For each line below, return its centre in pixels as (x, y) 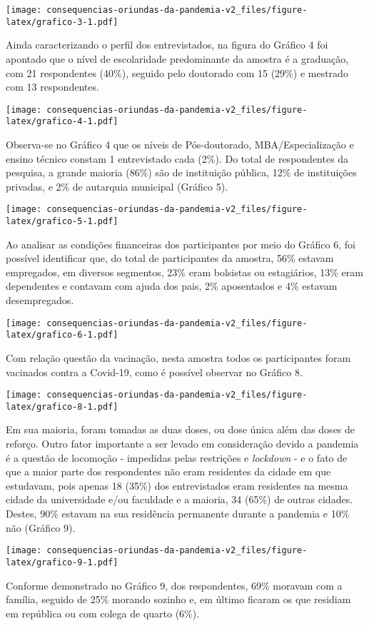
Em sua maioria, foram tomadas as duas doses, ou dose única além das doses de (181, 429)
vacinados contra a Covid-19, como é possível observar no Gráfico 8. (154, 372)
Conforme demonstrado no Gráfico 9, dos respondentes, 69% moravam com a (174, 585)
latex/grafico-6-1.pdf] (62, 335)
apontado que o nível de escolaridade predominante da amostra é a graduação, (177, 58)
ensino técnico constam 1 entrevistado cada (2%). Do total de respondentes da (177, 158)
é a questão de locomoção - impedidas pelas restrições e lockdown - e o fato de (177, 457)
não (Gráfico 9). (41, 527)
